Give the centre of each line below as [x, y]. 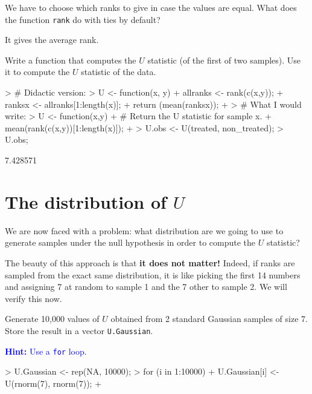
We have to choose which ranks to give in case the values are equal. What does [151, 7]
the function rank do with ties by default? [83, 19]
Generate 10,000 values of [52, 319]
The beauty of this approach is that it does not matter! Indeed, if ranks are [150, 262]
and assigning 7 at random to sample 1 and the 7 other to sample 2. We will [146, 287]
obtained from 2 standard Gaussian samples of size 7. [209, 319]
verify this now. [33, 298]
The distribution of [86, 201]
